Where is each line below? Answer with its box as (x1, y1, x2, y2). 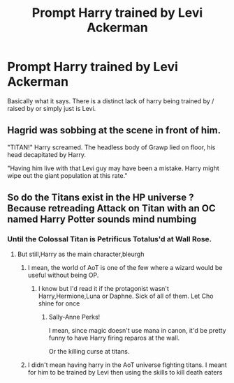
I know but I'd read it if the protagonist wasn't (38, 285, 170, 293)
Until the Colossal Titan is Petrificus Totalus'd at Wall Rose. (7, 234, 212, 244)
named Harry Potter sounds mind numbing (7, 213, 197, 225)
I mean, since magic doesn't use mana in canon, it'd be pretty (48, 326, 226, 335)
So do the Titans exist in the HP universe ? (7, 192, 194, 204)
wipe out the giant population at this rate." (7, 171, 128, 179)
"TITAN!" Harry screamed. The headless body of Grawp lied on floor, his (7, 143, 216, 151)
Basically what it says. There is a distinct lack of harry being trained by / (7, 96, 214, 105)
